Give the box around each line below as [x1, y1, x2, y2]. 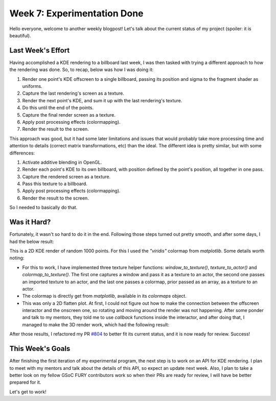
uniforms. [22, 83, 43, 90]
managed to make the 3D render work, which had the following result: [22, 321, 170, 327]
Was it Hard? [9, 218, 51, 227]
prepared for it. [9, 379, 41, 386]
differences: [9, 150, 35, 156]
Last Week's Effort [9, 46, 70, 55]
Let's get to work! [9, 389, 47, 395]
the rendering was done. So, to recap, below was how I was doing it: [9, 66, 154, 73]
